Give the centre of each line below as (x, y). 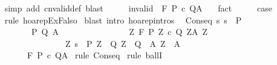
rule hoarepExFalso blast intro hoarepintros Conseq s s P (123, 20)
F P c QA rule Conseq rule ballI (95, 55)
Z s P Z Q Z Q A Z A (123, 43)
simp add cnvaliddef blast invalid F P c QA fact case (138, 8)
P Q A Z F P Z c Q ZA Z (119, 32)
